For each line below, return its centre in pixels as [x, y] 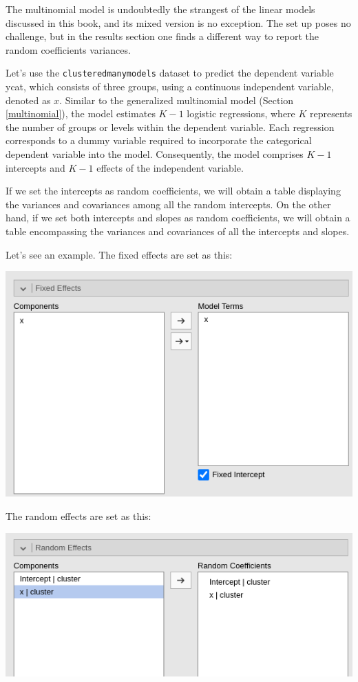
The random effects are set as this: [78, 516]
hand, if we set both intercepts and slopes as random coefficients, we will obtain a [178, 218]
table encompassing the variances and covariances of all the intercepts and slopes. [178, 231]
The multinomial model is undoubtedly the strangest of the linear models [160, 9]
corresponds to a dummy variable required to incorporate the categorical [159, 140]
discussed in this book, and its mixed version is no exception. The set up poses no [178, 22]
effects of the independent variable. [170, 167]
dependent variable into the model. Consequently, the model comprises [155, 154]
